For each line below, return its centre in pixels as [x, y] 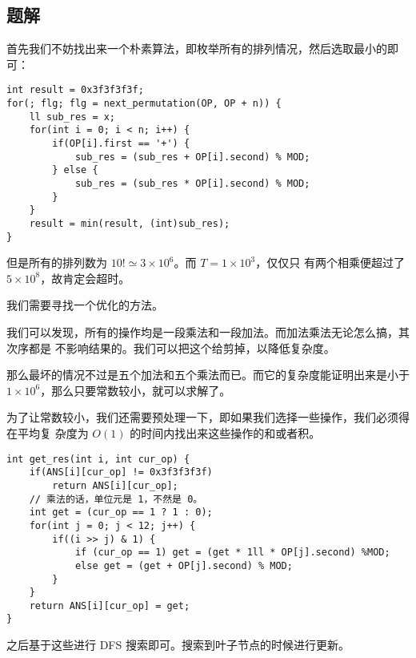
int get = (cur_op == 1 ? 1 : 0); [121, 513]
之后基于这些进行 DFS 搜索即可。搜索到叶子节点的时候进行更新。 [178, 645]
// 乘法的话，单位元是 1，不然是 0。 [116, 499]
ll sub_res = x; [72, 117]
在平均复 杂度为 [48, 433]
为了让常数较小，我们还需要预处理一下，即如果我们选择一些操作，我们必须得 [208, 417]
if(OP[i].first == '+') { [121, 144]
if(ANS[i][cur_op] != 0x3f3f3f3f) [121, 472]
